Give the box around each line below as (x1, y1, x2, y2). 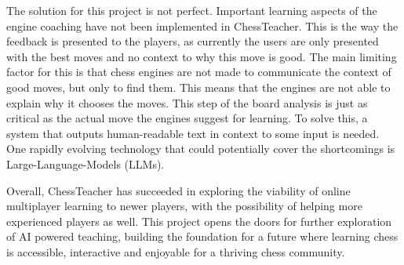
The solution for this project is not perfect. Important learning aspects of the (6, 2, 377, 18)
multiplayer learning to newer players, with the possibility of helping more (6, 198, 362, 214)
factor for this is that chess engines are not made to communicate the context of (6, 64, 391, 80)
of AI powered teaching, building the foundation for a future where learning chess (6, 228, 399, 245)
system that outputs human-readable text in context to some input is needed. (6, 125, 380, 141)
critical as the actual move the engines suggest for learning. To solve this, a (6, 110, 368, 126)
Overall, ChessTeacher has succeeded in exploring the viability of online (6, 182, 351, 198)
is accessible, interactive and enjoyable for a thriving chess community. (6, 243, 345, 260)
